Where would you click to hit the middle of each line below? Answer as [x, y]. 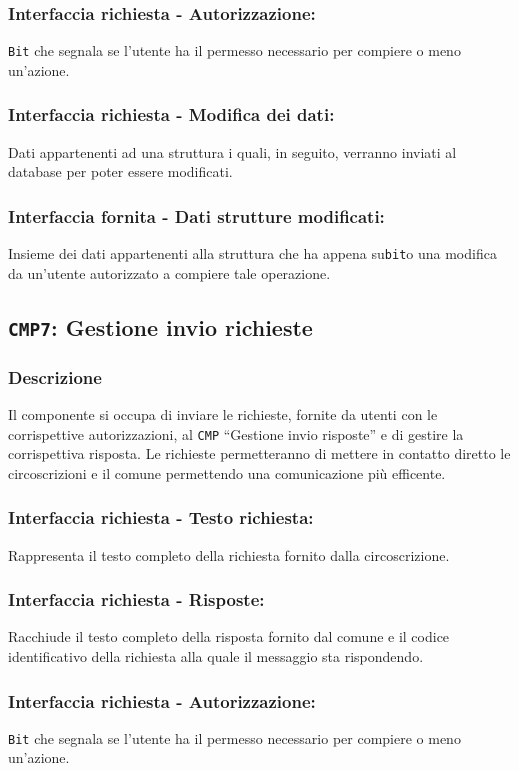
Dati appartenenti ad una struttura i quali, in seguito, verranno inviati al [232, 151]
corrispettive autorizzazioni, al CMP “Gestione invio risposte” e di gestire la [236, 433]
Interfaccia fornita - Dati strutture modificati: [196, 215]
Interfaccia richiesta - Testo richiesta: [161, 517]
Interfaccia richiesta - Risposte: [136, 599]
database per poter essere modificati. [120, 171]
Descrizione [55, 376]
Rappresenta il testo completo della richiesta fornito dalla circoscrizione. [229, 554]
